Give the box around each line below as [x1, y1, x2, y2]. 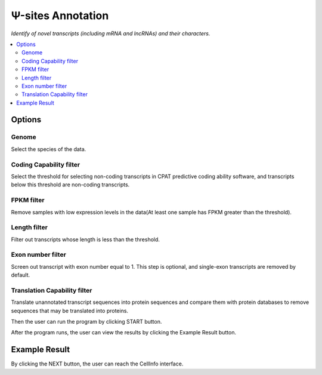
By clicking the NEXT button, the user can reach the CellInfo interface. [11, 360, 184, 367]
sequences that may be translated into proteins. [11, 307, 128, 314]
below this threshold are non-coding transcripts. [11, 181, 130, 188]
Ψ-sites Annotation [11, 9, 109, 22]
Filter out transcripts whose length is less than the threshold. [11, 236, 160, 243]
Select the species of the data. [11, 145, 86, 152]
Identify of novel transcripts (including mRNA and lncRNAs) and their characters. [11, 30, 210, 37]
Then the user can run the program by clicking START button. [11, 318, 162, 325]
